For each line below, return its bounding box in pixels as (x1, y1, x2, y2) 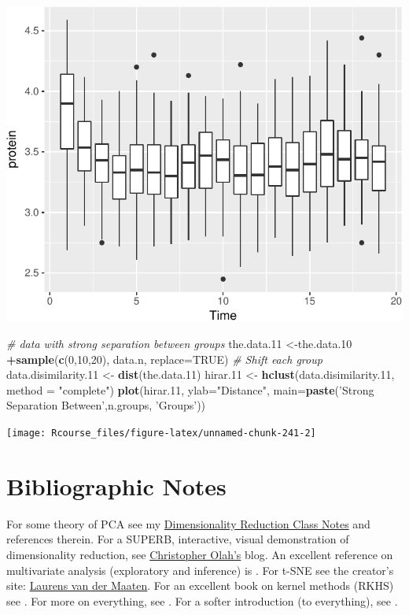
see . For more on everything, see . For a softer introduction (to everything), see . (6, 592, 398, 609)
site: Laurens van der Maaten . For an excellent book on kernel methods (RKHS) (6, 577, 394, 594)
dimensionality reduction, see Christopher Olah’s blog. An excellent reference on (6, 546, 393, 562)
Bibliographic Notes (6, 469, 227, 502)
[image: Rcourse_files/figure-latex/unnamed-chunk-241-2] (6, 428, 316, 439)
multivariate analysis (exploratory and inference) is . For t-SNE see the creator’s (6, 561, 394, 578)
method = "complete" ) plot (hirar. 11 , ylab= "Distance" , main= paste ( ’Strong (6, 381, 374, 398)
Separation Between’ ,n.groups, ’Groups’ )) (6, 397, 206, 413)
